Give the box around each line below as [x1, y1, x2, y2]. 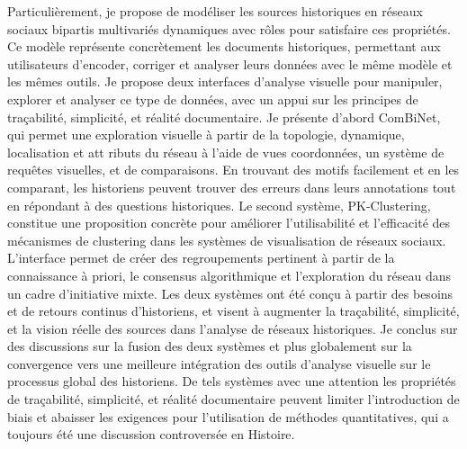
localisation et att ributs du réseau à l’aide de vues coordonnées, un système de [7, 142, 445, 161]
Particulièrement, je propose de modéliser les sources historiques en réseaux [7, 2, 423, 20]
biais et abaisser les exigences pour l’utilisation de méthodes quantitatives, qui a [7, 407, 449, 426]
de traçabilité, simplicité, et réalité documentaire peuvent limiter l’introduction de [7, 390, 460, 409]
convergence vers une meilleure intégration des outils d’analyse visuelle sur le [7, 354, 431, 373]
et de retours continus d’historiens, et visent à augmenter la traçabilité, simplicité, [7, 301, 460, 320]
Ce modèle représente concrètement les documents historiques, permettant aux [7, 37, 441, 56]
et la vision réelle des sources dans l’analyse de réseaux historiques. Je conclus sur [7, 319, 458, 337]
